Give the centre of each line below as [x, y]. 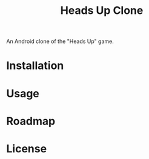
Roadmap [31, 121]
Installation [35, 66]
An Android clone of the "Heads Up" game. [60, 41]
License [27, 148]
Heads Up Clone [102, 11]
